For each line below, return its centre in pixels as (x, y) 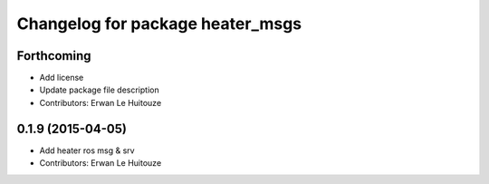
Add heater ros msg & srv (87, 150)
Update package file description (99, 90)
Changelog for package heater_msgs (159, 24)
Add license (62, 78)
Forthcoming (54, 56)
